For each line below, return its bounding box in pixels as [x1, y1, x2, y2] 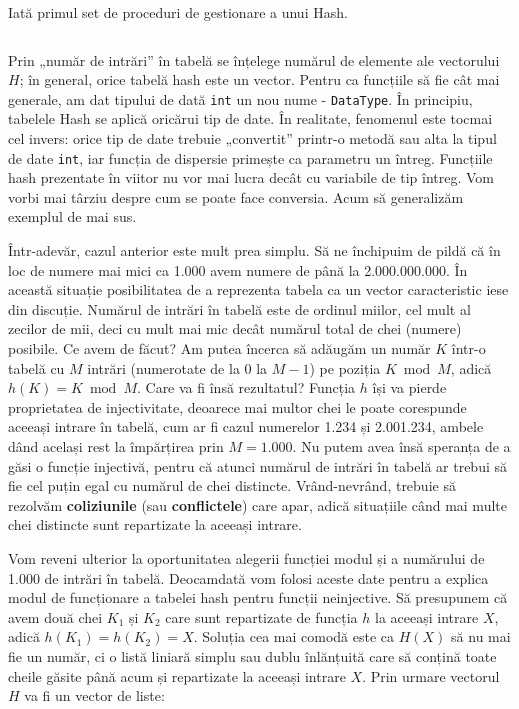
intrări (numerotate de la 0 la [87, 357, 268, 378]
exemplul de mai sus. [8, 206, 137, 227]
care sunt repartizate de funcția [165, 606, 358, 627]
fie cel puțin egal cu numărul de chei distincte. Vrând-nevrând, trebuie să [8, 475, 456, 496]
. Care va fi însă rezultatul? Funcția [136, 377, 356, 398]
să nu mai [451, 626, 511, 647]
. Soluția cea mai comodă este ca [193, 626, 395, 647]
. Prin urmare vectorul [362, 665, 500, 686]
